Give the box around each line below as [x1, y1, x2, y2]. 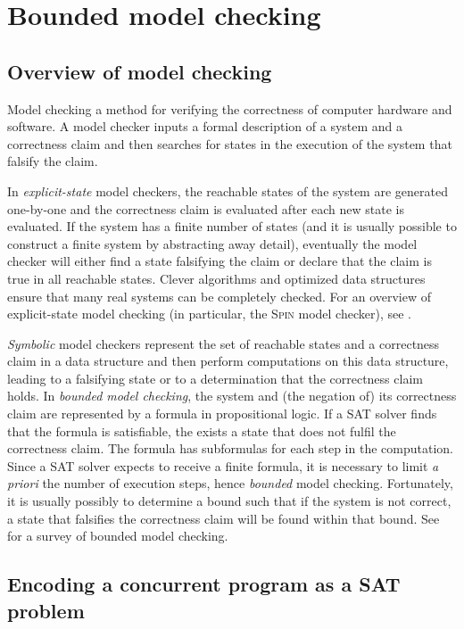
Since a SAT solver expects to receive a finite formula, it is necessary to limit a [7, 456, 439, 475]
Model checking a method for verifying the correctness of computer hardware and [7, 99, 452, 118]
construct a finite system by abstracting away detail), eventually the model [7, 234, 418, 252]
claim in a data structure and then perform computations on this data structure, [7, 352, 449, 370]
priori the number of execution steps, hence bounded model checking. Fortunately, [7, 474, 453, 492]
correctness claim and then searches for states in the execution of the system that [7, 134, 452, 153]
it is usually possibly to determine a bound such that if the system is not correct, [7, 492, 452, 510]
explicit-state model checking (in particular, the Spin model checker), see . [7, 304, 411, 323]
